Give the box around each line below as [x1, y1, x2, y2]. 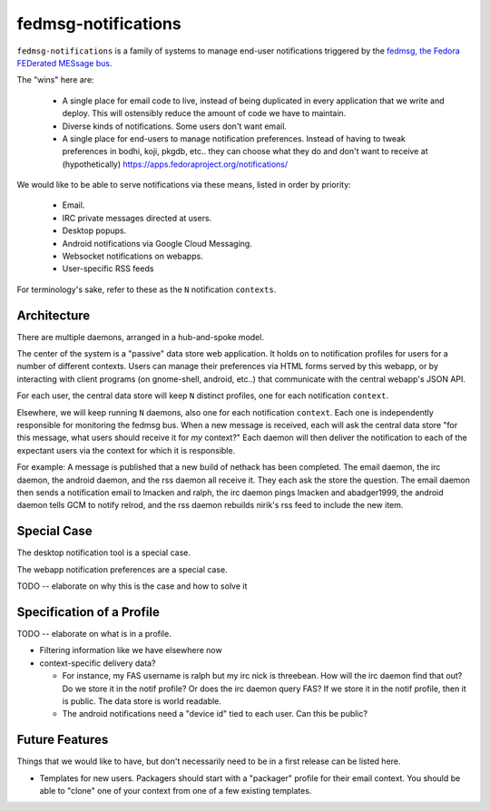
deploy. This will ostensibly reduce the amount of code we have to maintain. [62, 108, 347, 119]
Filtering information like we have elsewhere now [39, 645, 222, 656]
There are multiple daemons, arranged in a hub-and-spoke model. [16, 331, 265, 342]
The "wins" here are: [16, 74, 94, 85]
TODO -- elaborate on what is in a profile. [16, 628, 171, 639]
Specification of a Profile [16, 604, 161, 620]
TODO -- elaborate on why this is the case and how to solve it [16, 581, 248, 591]
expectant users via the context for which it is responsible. [16, 445, 236, 455]
